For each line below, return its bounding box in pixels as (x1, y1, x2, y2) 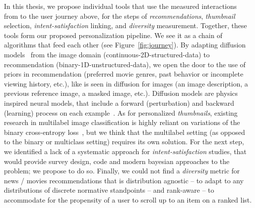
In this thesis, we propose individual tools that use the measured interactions (4, 1, 237, 11)
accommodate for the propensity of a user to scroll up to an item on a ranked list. (4, 194, 252, 205)
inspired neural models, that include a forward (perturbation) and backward (4, 97, 234, 108)
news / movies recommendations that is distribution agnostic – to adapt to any (4, 175, 244, 185)
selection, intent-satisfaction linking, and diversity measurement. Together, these (4, 20, 247, 31)
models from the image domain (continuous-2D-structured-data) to (4, 49, 210, 59)
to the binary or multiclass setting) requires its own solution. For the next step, (4, 136, 244, 147)
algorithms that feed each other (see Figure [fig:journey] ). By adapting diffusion (4, 40, 246, 50)
